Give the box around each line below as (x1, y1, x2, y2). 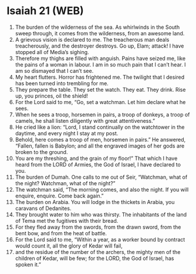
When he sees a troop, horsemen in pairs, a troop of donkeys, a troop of (15, 111, 190, 118)
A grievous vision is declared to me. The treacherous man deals (15, 36, 170, 43)
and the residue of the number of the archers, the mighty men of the (15, 248, 181, 255)
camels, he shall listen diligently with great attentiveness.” (15, 117, 155, 124)
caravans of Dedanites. (15, 205, 72, 212)
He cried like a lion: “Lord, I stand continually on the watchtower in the (15, 123, 185, 131)
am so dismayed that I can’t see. (15, 67, 94, 74)
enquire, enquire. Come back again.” (15, 192, 104, 199)
